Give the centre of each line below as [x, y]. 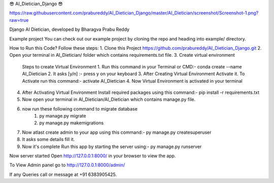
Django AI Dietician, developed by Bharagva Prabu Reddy [69, 29]
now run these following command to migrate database [80, 108]
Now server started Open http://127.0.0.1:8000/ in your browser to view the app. [93, 156]
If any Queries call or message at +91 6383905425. [63, 174]
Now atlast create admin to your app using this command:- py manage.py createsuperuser [117, 132]
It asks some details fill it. [48, 139]
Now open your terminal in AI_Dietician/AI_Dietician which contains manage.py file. [109, 99]
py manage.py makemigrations [72, 123]
